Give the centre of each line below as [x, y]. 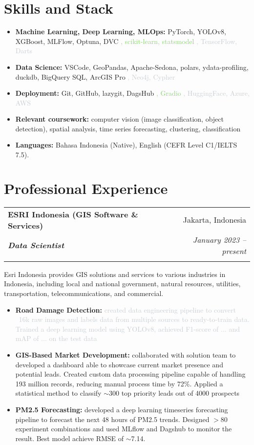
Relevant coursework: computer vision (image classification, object [119, 119]
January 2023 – [219, 239]
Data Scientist [36, 245]
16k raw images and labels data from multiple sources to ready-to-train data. [134, 319]
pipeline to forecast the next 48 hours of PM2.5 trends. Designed [112, 419]
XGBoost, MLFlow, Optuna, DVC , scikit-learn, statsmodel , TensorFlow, [126, 41]
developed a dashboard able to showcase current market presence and [119, 364]
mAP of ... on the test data [56, 338]
